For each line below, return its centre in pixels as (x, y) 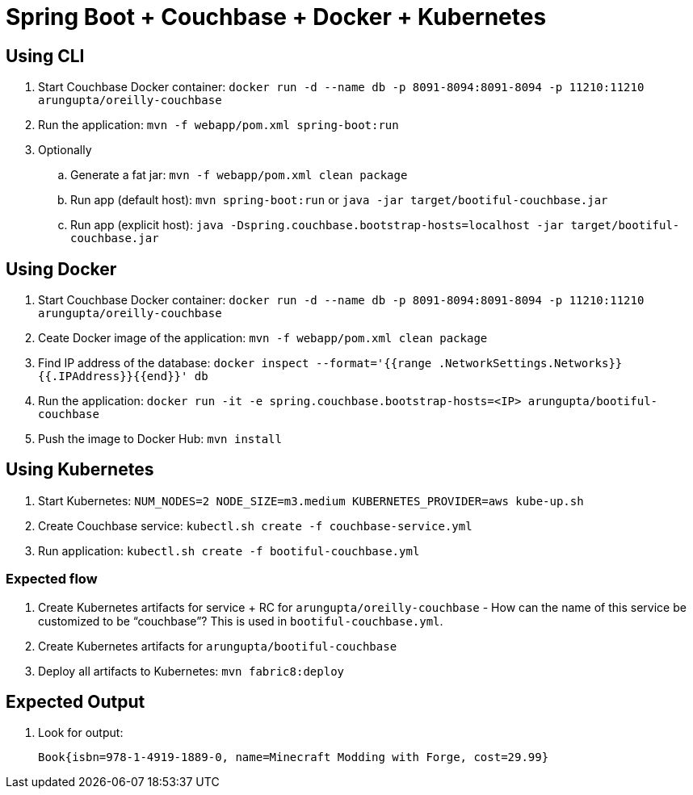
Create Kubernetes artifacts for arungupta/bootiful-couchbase (218, 646)
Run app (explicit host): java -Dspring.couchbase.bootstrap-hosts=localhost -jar (317, 225)
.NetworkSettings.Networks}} (530, 364)
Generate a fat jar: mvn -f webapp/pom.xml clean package (239, 175)
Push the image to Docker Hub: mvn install (160, 439)
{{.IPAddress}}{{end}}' (113, 377)
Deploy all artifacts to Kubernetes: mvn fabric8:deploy (191, 671)
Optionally (65, 150)
